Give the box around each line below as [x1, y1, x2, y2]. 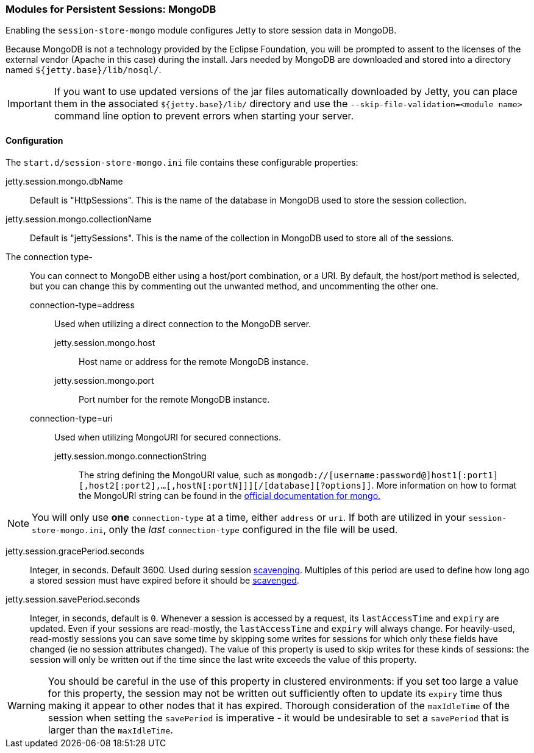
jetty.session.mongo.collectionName [5, 213, 152, 224]
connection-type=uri [30, 412, 113, 423]
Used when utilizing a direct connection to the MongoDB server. [54, 318, 311, 329]
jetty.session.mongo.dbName [5, 175, 123, 186]
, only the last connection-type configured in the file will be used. [103, 523, 398, 536]
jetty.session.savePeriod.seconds [5, 593, 140, 604]
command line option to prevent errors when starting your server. [54, 110, 354, 122]
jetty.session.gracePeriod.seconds [5, 545, 144, 556]
